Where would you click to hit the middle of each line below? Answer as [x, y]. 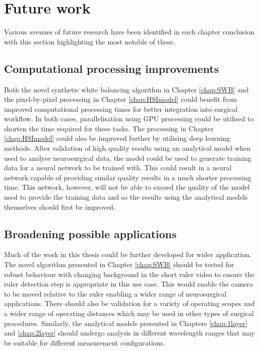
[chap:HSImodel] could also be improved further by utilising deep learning [117, 138]
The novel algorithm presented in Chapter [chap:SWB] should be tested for [119, 264]
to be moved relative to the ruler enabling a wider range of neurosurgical [115, 293]
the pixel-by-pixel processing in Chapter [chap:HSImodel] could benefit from [121, 99]
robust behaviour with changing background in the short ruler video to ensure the [129, 274]
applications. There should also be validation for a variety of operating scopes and [129, 303]
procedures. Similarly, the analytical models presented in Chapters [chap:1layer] [126, 323]
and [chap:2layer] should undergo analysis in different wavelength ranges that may [129, 333]
